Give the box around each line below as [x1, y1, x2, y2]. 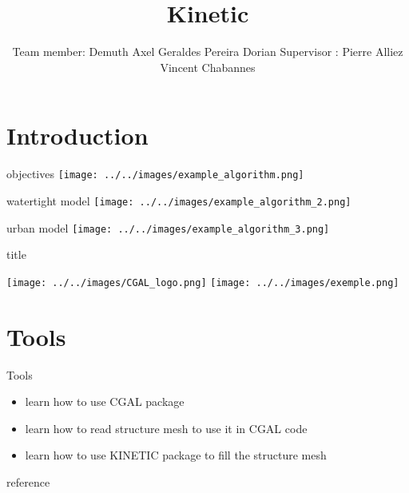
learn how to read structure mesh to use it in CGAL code [25, 419, 308, 436]
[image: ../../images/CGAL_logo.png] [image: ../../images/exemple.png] [6, 276, 399, 288]
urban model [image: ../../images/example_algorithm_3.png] [6, 219, 330, 236]
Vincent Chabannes [160, 58, 256, 75]
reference [6, 473, 50, 490]
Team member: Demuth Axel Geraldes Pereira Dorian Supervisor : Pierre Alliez [12, 43, 403, 60]
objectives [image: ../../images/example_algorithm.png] [6, 165, 304, 182]
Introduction [6, 119, 149, 152]
